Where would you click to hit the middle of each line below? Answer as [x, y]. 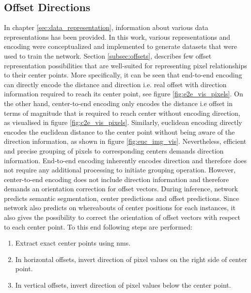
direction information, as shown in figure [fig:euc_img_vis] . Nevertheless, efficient [125, 141]
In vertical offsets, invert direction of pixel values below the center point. [123, 285]
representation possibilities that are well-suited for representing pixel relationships [125, 65]
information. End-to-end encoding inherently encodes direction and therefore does [125, 160]
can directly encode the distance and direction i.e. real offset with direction [115, 84]
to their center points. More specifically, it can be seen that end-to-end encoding [123, 75]
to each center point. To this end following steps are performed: [98, 226]
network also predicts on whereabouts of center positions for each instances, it [120, 208]
